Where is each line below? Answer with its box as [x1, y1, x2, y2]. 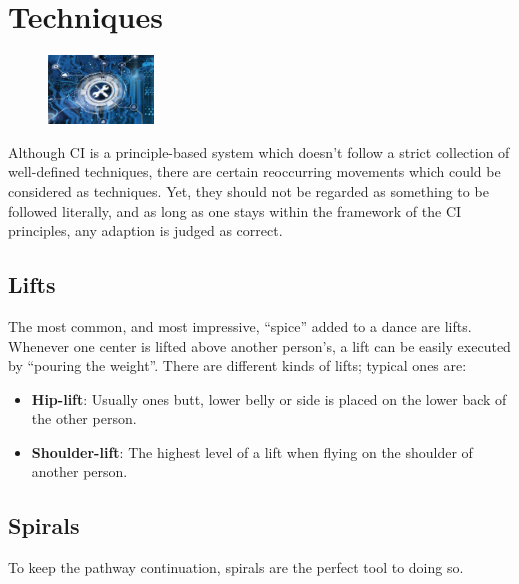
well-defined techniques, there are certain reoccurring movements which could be [8, 161, 501, 182]
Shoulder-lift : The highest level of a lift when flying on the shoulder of [31, 441, 473, 462]
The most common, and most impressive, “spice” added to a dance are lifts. [8, 315, 472, 336]
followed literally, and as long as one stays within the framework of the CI [8, 200, 462, 221]
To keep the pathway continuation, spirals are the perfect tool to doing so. [8, 557, 464, 578]
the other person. [31, 408, 137, 429]
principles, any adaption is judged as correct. [8, 220, 283, 241]
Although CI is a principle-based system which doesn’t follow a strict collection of [8, 141, 510, 162]
